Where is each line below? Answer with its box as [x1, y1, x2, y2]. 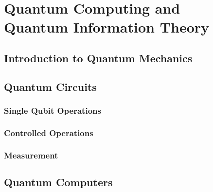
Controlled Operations [4, 126, 93, 139]
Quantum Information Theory [4, 17, 210, 37]
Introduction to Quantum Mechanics [4, 50, 193, 65]
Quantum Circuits [4, 79, 97, 94]
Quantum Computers [4, 175, 113, 190]
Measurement [4, 149, 58, 161]
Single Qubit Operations [4, 105, 101, 117]
